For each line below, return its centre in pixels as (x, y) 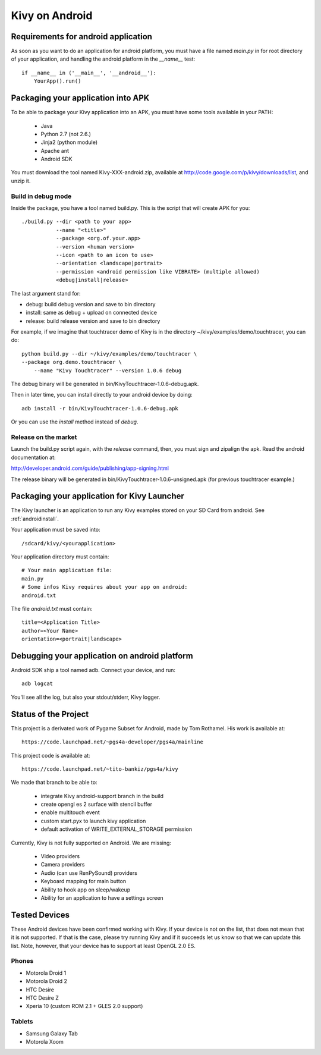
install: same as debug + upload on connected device (92, 313)
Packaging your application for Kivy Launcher (97, 496)
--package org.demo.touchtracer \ (72, 362)
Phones (22, 961)
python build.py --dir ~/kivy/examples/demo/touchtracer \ (109, 354)
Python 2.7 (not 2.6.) (66, 134)
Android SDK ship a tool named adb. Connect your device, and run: (93, 670)
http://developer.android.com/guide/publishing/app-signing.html (90, 468)
